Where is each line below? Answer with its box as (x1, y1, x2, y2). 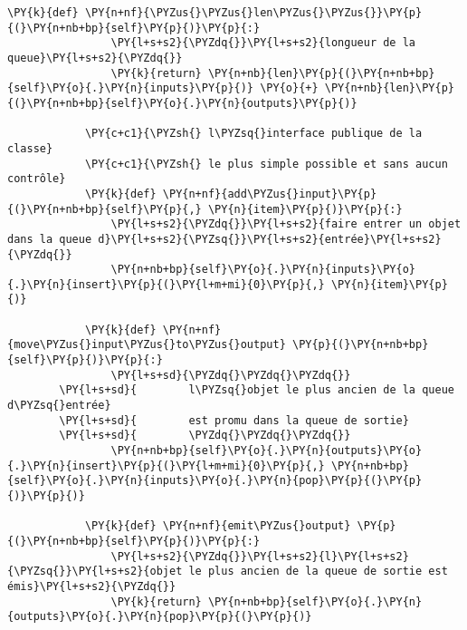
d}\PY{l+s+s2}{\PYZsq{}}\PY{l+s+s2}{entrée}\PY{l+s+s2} (98, 232, 442, 246)
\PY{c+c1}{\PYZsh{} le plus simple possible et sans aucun (84, 157, 448, 170)
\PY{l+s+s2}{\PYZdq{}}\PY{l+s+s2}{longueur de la (110, 36, 416, 50)
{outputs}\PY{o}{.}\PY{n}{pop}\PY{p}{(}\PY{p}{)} (7, 610, 312, 624)
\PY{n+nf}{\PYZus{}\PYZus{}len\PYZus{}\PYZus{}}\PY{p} (84, 6, 423, 19)
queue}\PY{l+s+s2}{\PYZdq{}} (7, 51, 183, 64)
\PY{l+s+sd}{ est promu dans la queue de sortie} (59, 413, 409, 427)
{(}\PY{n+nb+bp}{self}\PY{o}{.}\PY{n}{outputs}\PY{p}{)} (7, 96, 357, 110)
